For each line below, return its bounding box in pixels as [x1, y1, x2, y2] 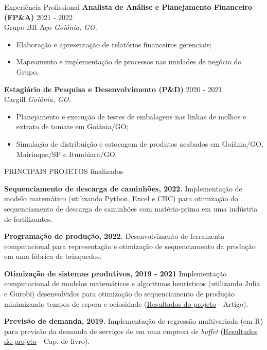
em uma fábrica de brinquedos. [4, 251, 102, 261]
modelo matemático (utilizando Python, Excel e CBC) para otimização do [4, 193, 238, 204]
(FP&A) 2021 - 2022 [4, 11, 73, 22]
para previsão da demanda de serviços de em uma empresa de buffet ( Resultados [4, 325, 258, 336]
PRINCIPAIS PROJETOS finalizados [4, 166, 123, 177]
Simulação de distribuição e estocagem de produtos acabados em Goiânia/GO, [16, 138, 263, 149]
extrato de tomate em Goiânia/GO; [16, 121, 129, 132]
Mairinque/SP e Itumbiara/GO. [16, 148, 117, 159]
